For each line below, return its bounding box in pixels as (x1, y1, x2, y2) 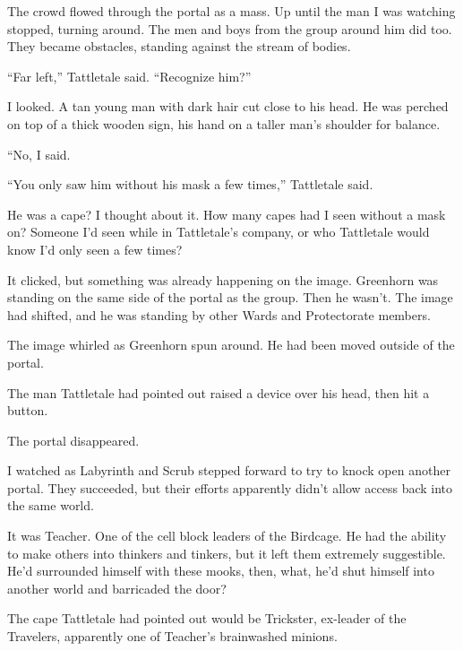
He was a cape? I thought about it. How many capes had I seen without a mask (7, 204, 446, 223)
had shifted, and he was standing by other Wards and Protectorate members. (7, 305, 431, 324)
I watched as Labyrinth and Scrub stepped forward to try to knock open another (7, 461, 450, 480)
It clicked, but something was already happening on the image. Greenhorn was (7, 270, 439, 289)
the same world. (7, 496, 94, 515)
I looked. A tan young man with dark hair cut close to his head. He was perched (7, 97, 449, 116)
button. (7, 401, 48, 420)
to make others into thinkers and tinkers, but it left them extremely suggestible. (7, 543, 446, 562)
